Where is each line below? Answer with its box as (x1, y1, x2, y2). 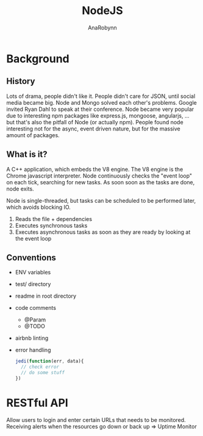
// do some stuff (21, 370, 65, 376)
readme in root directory (15, 292, 77, 300)
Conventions (6, 252, 57, 263)
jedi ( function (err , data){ (15, 358, 84, 364)
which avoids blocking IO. (6, 203, 71, 211)
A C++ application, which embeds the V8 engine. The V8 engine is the (6, 165, 183, 173)
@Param (24, 316, 46, 323)
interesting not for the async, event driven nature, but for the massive (6, 125, 181, 132)
